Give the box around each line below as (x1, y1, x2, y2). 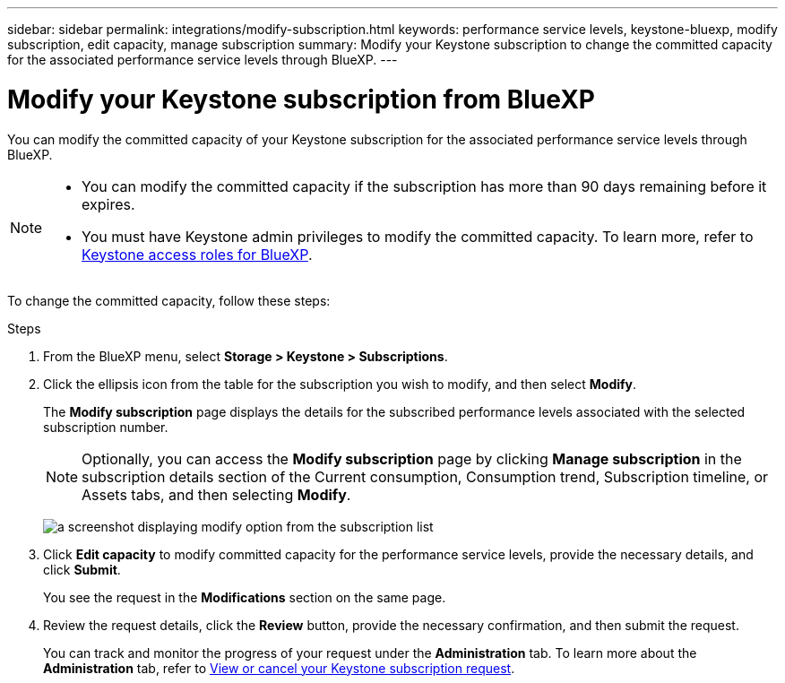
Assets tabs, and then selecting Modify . (82, 485, 351, 504)
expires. (82, 195, 135, 213)
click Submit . (43, 561, 121, 577)
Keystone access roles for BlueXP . (82, 245, 313, 264)
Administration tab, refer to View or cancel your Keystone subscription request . (43, 660, 515, 676)
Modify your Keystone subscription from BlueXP (7, 83, 595, 115)
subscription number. (43, 419, 168, 435)
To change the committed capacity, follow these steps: (7, 292, 331, 308)
